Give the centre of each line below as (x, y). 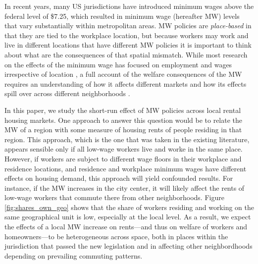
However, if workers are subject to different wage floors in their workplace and (123, 158)
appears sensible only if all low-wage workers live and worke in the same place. (124, 149)
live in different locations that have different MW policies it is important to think (128, 45)
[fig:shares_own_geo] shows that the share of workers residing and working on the (129, 207)
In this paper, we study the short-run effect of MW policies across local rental (123, 110)
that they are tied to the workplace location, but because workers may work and (127, 35)
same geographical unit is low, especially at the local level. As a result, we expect (128, 217)
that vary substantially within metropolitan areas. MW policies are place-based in (128, 26)
